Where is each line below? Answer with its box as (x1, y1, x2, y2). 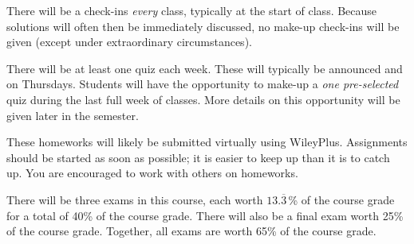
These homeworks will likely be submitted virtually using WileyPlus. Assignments (6, 134, 408, 150)
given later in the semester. (6, 107, 139, 123)
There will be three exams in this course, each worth (6, 191, 263, 207)
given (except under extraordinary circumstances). (6, 33, 252, 50)
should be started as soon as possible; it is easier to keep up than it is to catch (6, 149, 390, 165)
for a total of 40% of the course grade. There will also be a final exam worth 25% (6, 207, 404, 223)
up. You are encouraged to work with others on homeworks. (6, 165, 298, 181)
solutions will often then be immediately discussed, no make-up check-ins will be (6, 17, 400, 34)
